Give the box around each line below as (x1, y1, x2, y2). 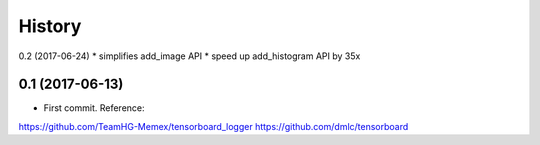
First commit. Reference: (43, 102, 145, 114)
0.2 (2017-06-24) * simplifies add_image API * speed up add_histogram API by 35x (18, 50, 361, 62)
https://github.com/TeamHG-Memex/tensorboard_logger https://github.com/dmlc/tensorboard (18, 120, 409, 132)
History (18, 15, 82, 37)
